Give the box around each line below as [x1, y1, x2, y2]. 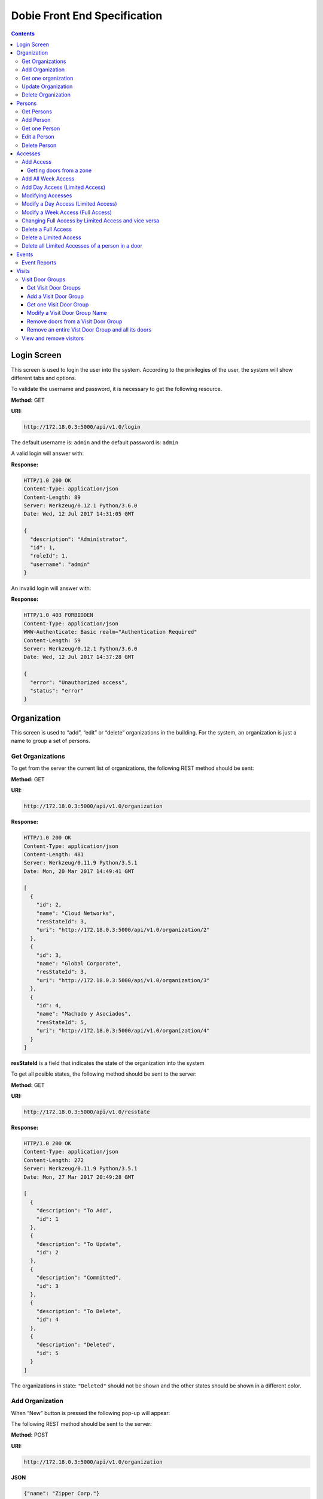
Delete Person [22, 142, 57, 149]
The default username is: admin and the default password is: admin [11, 439, 179, 446]
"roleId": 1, [30, 552, 68, 559]
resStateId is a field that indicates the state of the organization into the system [11, 1059, 205, 1067]
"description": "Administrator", [30, 535, 128, 543]
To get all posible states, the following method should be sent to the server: [11, 1070, 197, 1077]
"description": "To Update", [36, 1241, 122, 1247]
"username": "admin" [30, 561, 90, 568]
